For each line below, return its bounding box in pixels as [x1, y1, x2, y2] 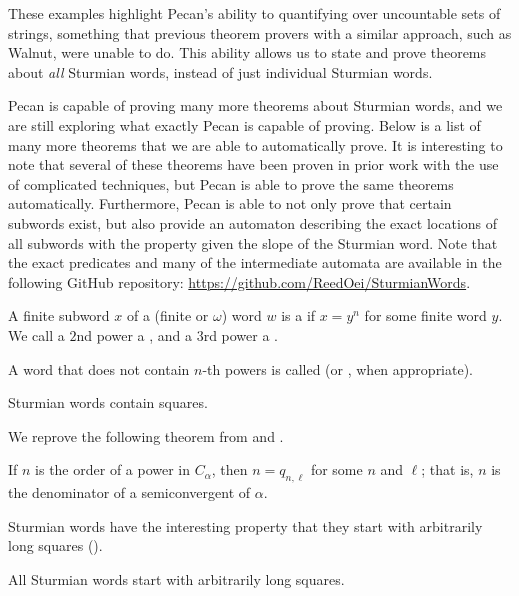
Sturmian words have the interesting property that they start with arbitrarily [8, 515, 483, 536]
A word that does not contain [8, 358, 190, 379]
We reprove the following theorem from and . [8, 425, 284, 446]
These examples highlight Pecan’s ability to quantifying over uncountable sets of [8, 3, 501, 23]
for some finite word [364, 305, 487, 326]
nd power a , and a [76, 324, 192, 345]
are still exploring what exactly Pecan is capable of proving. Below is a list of [8, 114, 481, 135]
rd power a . [203, 324, 279, 345]
